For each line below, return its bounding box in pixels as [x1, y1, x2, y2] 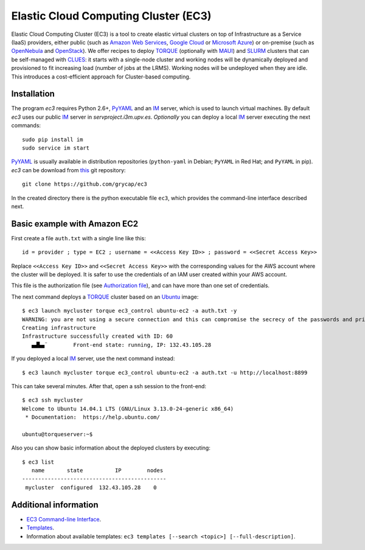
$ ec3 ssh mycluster [22, 397, 83, 404]
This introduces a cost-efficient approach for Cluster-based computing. [11, 73, 191, 80]
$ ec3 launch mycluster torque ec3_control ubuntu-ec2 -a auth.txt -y [22, 307, 237, 315]
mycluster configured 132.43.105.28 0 [25, 484, 158, 491]
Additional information [11, 500, 99, 510]
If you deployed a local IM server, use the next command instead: [11, 355, 175, 362]
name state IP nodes [31, 467, 164, 474]
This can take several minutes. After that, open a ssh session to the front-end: [11, 382, 207, 389]
